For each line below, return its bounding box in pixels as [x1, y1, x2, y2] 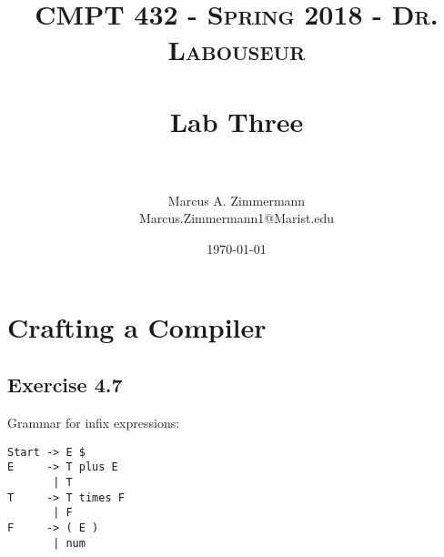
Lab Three [169, 102, 304, 139]
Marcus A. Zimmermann [167, 190, 306, 209]
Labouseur [167, 31, 306, 68]
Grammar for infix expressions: [7, 413, 180, 432]
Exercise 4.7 [7, 370, 123, 399]
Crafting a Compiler [7, 308, 267, 345]
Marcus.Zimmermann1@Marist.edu [138, 208, 335, 228]
